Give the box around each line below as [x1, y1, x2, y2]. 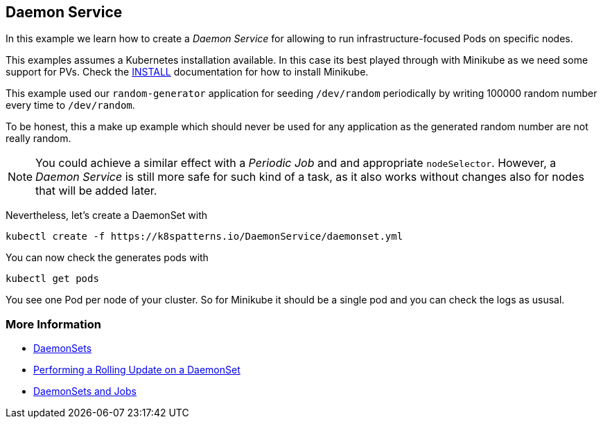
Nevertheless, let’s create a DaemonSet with [6, 209, 208, 222]
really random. [6, 132, 71, 145]
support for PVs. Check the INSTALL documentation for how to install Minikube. [6, 66, 369, 78]
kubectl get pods [6, 273, 99, 285]
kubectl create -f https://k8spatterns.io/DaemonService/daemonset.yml [6, 231, 403, 242]
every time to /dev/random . [6, 99, 135, 112]
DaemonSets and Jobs [33, 385, 137, 398]
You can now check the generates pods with [6, 251, 209, 264]
